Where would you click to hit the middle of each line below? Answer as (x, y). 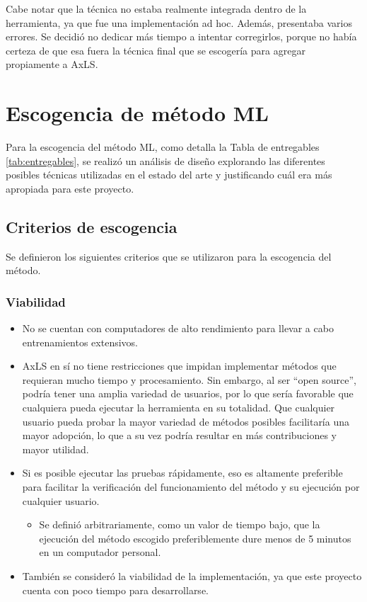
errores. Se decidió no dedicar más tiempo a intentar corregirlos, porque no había (181, 36)
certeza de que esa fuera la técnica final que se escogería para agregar (156, 50)
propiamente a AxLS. (52, 64)
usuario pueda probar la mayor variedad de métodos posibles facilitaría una (186, 421)
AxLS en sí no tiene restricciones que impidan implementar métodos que (179, 366)
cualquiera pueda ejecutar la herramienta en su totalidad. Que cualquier (179, 408)
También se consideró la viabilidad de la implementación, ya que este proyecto (192, 575)
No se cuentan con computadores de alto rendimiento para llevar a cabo (178, 328)
